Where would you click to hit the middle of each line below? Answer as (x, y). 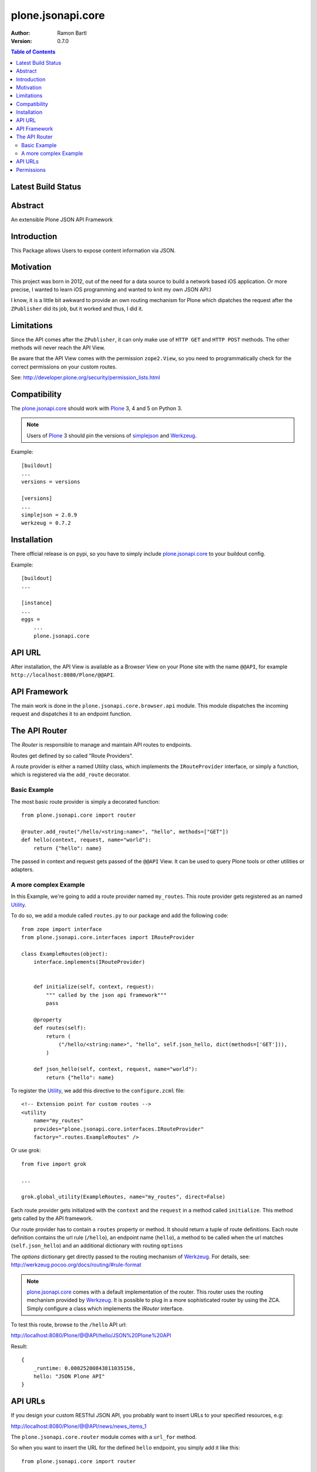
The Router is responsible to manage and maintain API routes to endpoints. (101, 745)
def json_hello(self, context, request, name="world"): (115, 1069)
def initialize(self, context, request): (94, 987)
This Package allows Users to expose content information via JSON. (93, 250)
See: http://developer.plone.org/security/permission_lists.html (86, 377)
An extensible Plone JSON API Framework (62, 219)
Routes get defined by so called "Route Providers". (72, 755)
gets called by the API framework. (52, 1218)
